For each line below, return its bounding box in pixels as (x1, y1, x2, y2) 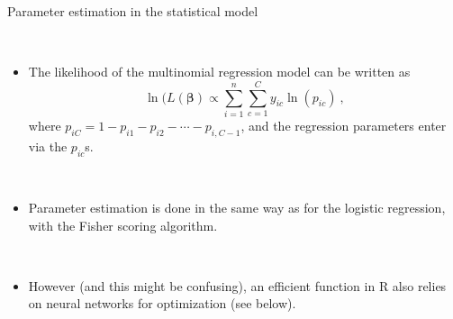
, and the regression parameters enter (240, 115, 447, 134)
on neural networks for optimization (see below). (28, 294, 296, 313)
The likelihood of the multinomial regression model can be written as (28, 62, 411, 81)
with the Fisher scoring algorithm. (28, 215, 218, 234)
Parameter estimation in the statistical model (7, 2, 258, 20)
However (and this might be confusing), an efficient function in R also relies (28, 276, 447, 295)
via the (28, 136, 68, 155)
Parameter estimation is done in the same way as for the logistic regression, (28, 198, 446, 217)
